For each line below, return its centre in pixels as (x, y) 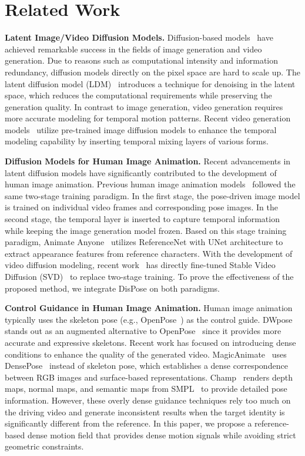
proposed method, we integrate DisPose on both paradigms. (112, 288)
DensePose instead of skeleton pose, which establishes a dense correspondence (146, 366)
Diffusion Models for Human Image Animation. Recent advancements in (148, 161)
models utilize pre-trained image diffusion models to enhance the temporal (141, 129)
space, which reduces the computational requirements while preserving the (138, 95)
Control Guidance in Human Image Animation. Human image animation (149, 308)
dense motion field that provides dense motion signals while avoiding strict (162, 434)
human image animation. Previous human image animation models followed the (150, 184)
